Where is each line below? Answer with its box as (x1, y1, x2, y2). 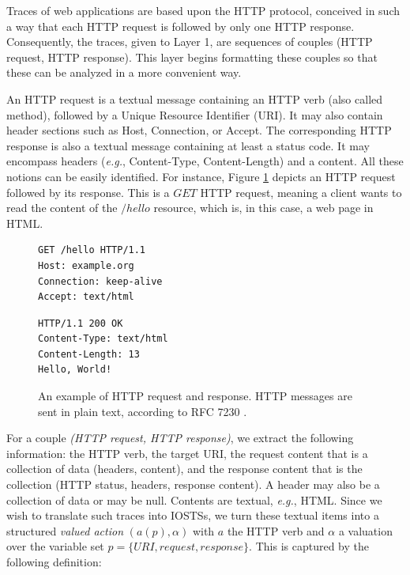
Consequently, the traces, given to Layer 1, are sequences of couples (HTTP (6, 33, 373, 50)
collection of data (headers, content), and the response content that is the (6, 460, 363, 477)
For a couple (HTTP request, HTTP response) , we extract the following (6, 429, 354, 446)
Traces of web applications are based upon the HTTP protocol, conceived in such (6, 2, 400, 18)
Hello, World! (38, 364, 112, 376)
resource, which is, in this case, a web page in (153, 199, 374, 216)
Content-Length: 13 (38, 348, 140, 360)
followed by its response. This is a (6, 183, 170, 200)
